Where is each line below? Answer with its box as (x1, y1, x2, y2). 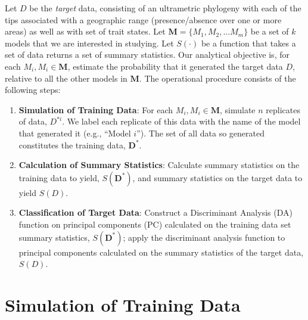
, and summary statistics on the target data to (132, 171, 303, 184)
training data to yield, (18, 171, 99, 184)
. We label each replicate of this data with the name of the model (62, 115, 301, 128)
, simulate (219, 103, 256, 116)
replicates (266, 103, 300, 116)
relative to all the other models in (5, 72, 127, 84)
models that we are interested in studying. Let (5, 36, 174, 49)
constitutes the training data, (18, 138, 126, 151)
